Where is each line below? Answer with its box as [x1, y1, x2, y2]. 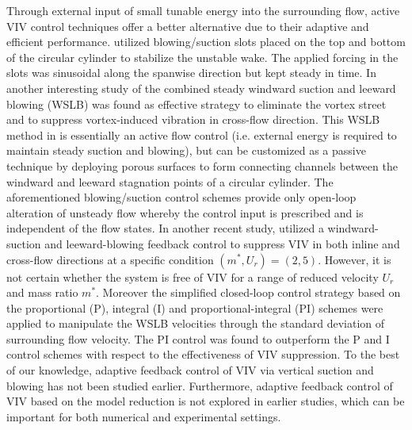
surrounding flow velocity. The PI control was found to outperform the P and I [6, 330, 390, 347]
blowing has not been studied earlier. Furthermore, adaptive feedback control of [6, 377, 393, 394]
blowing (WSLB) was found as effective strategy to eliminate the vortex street [6, 95, 387, 112]
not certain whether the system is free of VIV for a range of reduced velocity [6, 268, 379, 285]
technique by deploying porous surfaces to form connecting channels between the [6, 157, 398, 174]
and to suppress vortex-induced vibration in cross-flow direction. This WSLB [6, 111, 380, 128]
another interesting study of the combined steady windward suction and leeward [6, 79, 396, 96]
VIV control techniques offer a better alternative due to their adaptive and [6, 17, 369, 34]
